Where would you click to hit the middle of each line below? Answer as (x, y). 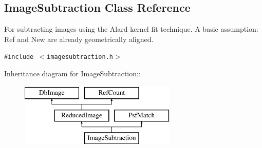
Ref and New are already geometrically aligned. (79, 39)
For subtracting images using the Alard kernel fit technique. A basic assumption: (131, 29)
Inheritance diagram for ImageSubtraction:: (72, 73)
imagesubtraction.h (80, 57)
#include (19, 57)
